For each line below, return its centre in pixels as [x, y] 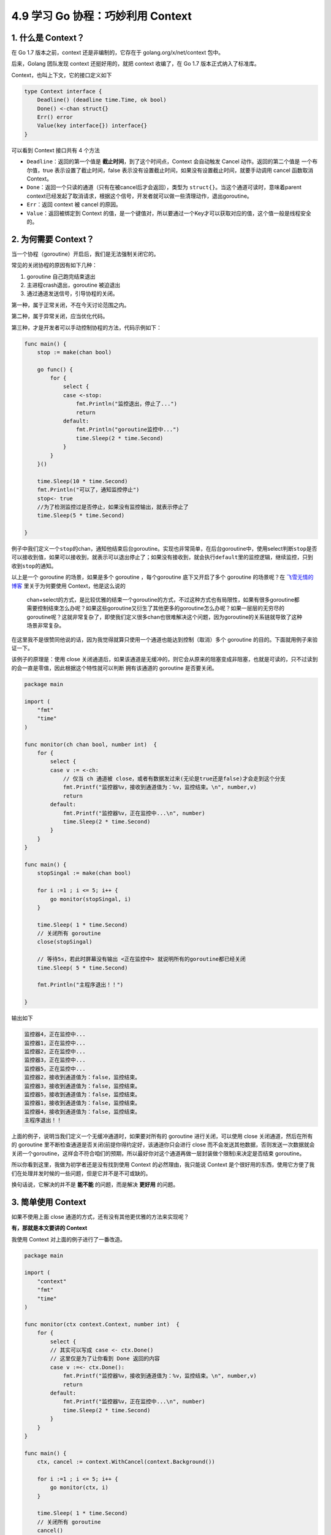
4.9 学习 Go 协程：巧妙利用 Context [102, 16]
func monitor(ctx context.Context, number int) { [102, 1324]
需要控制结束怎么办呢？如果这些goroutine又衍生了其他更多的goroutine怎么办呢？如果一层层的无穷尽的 [156, 608]
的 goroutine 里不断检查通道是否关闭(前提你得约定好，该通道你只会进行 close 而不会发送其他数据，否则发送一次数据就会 [163, 1144]
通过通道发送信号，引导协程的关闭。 [72, 293]
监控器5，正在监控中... [55, 1069]
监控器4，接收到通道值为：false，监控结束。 [82, 1112]
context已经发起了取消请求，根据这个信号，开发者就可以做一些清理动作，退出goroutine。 [139, 196]
